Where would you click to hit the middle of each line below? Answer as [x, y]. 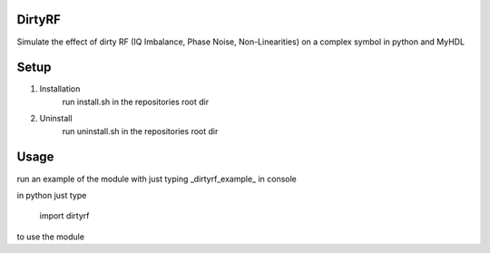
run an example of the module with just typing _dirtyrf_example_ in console [157, 179]
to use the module [51, 237]
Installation [60, 89]
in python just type [52, 195]
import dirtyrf [64, 216]
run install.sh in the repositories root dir [135, 102]
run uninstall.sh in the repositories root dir [140, 131]
